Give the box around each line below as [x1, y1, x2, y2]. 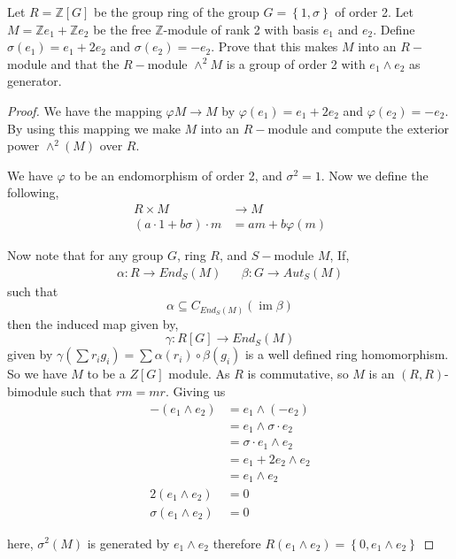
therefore [213, 533, 261, 552]
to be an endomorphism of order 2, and [69, 165, 282, 184]
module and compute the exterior [267, 119, 450, 137]
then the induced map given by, [7, 314, 179, 333]
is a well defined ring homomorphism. [244, 345, 449, 364]
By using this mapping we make [7, 119, 181, 137]
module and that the [7, 54, 120, 73]
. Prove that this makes [211, 37, 338, 56]
